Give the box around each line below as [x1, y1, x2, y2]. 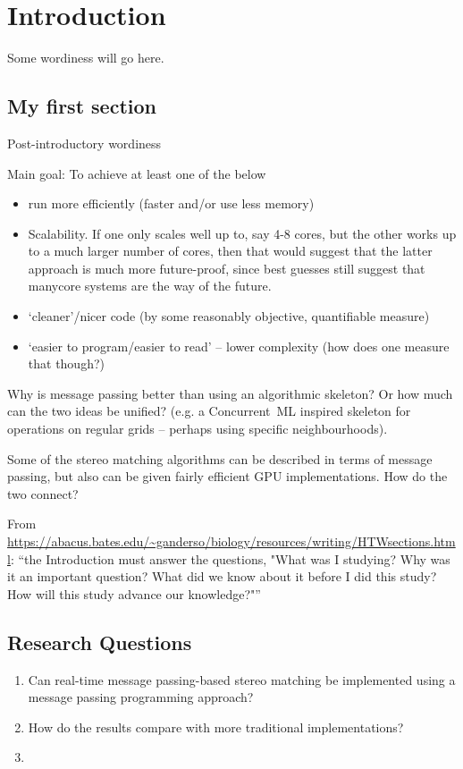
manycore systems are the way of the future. [28, 276, 272, 295]
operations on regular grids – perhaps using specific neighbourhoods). [7, 419, 388, 438]
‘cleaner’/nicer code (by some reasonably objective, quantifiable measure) [28, 307, 430, 325]
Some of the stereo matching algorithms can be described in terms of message [7, 449, 433, 468]
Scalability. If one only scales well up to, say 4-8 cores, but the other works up [28, 224, 457, 242]
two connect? [7, 484, 79, 503]
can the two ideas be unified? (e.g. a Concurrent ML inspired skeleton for [7, 401, 411, 420]
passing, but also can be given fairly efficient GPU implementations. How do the [7, 467, 448, 486]
